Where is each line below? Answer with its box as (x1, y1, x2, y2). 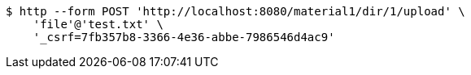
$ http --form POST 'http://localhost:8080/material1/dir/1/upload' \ (6, 5, 465, 18)
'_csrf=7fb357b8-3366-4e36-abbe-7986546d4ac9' (33, 31, 335, 44)
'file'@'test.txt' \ (33, 18, 164, 31)
